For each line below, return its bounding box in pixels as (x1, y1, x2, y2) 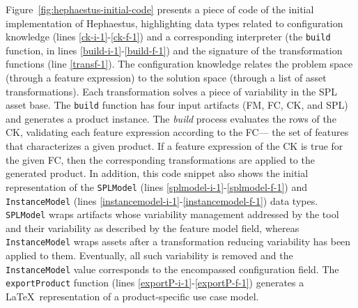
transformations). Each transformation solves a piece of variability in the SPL (6, 84, 338, 98)
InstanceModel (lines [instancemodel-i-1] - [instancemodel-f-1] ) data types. (6, 193, 318, 208)
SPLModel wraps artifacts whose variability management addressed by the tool (6, 207, 339, 222)
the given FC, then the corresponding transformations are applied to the (6, 152, 315, 167)
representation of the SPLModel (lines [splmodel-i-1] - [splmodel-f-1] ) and (6, 179, 307, 194)
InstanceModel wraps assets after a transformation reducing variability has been (6, 234, 351, 249)
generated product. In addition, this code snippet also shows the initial (6, 166, 309, 180)
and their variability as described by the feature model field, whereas (6, 220, 299, 235)
